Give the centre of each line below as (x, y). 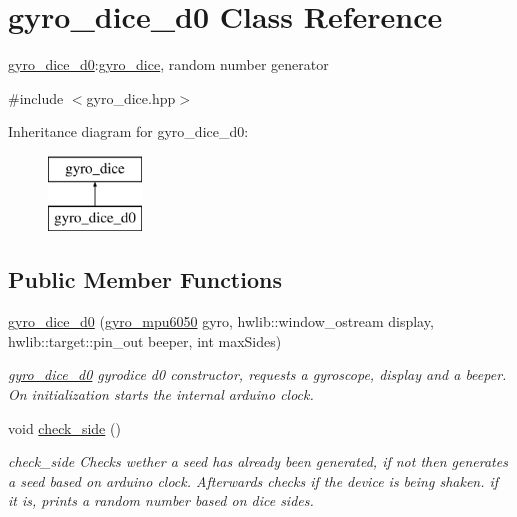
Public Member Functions (145, 279)
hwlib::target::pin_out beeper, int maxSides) (145, 340)
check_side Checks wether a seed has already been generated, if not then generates (258, 461)
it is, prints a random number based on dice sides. (161, 500)
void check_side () (64, 427)
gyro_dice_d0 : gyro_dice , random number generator (168, 64)
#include (36, 97)
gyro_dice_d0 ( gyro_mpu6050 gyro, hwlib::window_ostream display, (221, 321)
